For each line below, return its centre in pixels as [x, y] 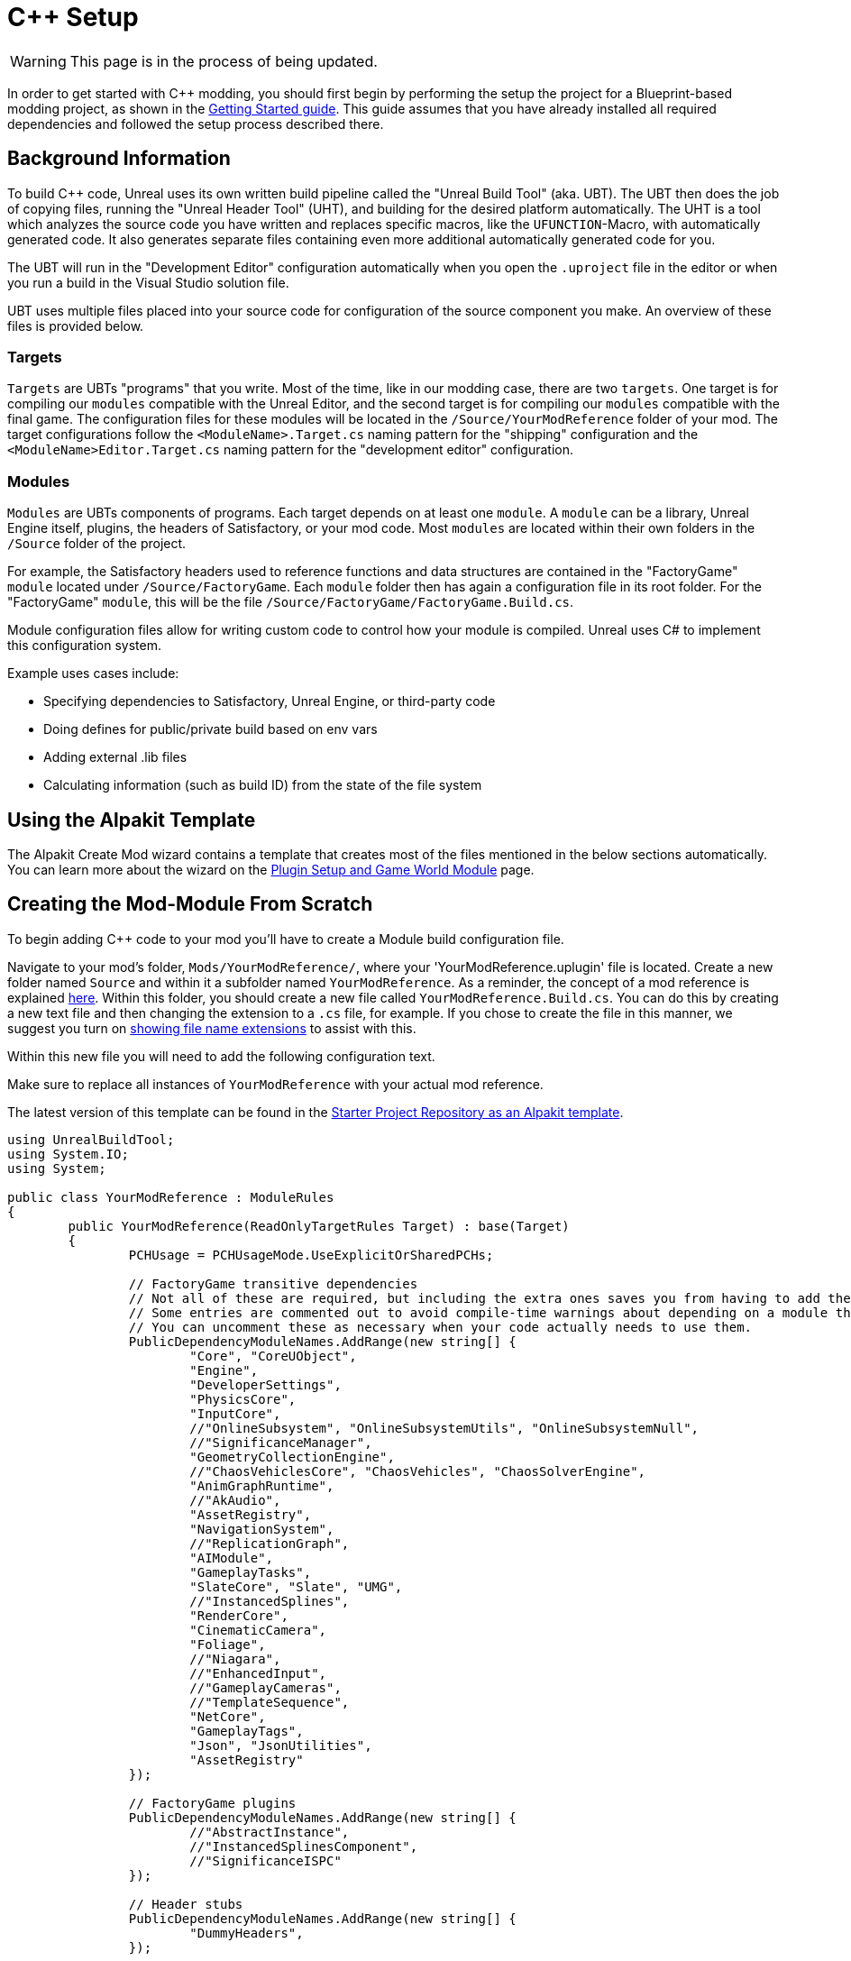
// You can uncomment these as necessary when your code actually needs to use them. [440, 1327]
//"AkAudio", [235, 1500]
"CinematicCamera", [258, 1630]
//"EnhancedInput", [258, 1673]
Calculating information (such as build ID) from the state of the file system [263, 785]
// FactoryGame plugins [212, 1803]
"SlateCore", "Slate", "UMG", [296, 1586]
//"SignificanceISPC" [265, 1860]
